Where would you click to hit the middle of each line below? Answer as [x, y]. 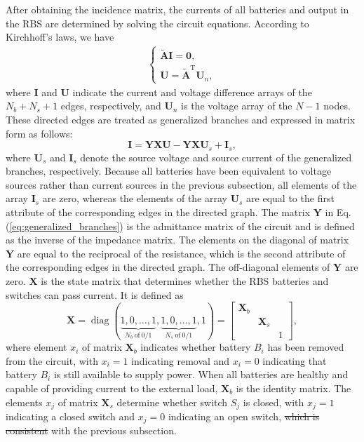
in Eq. [338, 212]
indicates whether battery [196, 347]
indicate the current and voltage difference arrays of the [192, 92]
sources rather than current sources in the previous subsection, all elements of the [181, 184]
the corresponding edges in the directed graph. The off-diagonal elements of [168, 267]
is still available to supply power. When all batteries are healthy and [201, 374]
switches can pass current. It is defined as [95, 294]
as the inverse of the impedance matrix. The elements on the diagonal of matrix [177, 240]
